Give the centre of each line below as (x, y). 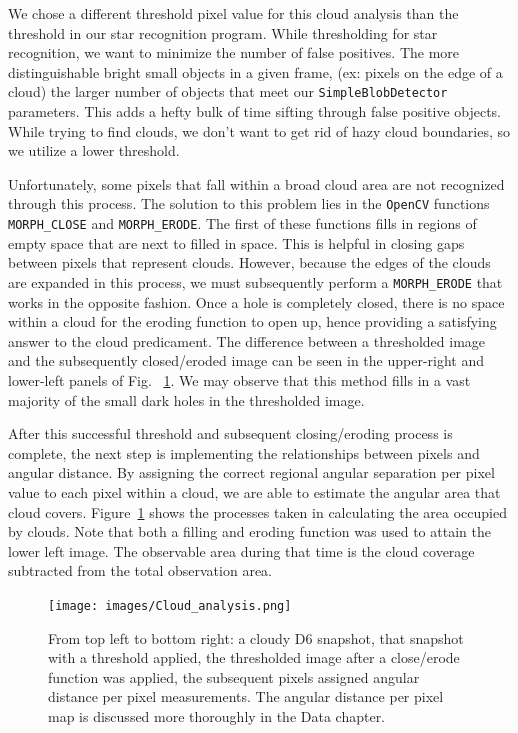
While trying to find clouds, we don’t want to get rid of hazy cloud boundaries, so (259, 130)
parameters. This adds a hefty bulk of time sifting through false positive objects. (255, 111)
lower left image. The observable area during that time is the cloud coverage (241, 550)
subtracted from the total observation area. (140, 570)
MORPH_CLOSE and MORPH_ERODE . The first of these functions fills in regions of (242, 223)
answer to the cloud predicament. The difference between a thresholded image (247, 340)
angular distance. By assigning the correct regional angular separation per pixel (251, 472)
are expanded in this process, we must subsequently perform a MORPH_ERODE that (255, 281)
